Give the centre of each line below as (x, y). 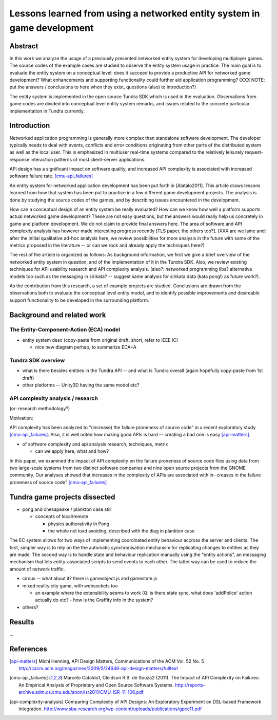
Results (22, 622)
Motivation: (21, 418)
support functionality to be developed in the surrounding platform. (80, 300)
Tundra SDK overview (37, 361)
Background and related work (58, 315)
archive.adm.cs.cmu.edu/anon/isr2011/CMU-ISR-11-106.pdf (81, 692)
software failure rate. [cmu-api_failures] (51, 176)
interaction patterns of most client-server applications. (88, 159)
